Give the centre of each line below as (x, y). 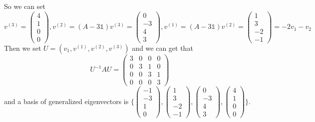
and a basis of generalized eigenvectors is (66, 101)
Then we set (23, 48)
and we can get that (162, 48)
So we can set (25, 6)
